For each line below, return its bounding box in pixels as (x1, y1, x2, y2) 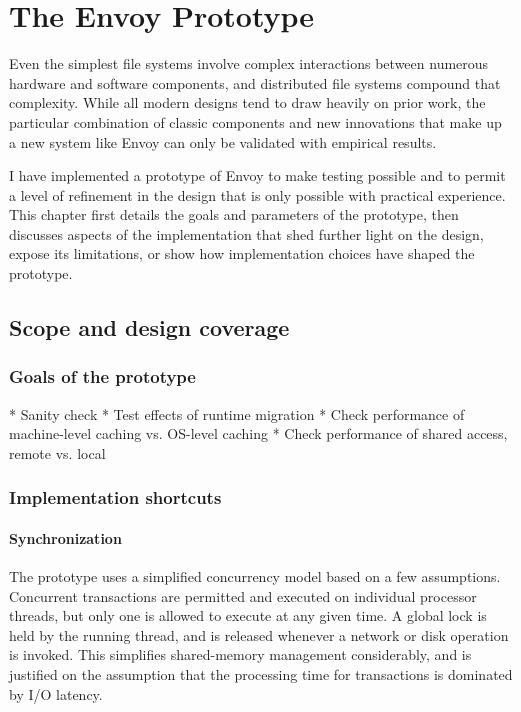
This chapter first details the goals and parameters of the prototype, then (9, 204, 459, 225)
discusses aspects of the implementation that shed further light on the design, (9, 223, 484, 244)
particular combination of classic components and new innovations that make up (9, 111, 502, 132)
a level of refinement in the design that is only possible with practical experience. (9, 184, 506, 205)
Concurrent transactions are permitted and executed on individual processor (9, 585, 477, 606)
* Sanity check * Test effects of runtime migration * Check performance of (9, 403, 465, 424)
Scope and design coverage (9, 312, 290, 343)
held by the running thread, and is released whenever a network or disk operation (9, 624, 509, 645)
